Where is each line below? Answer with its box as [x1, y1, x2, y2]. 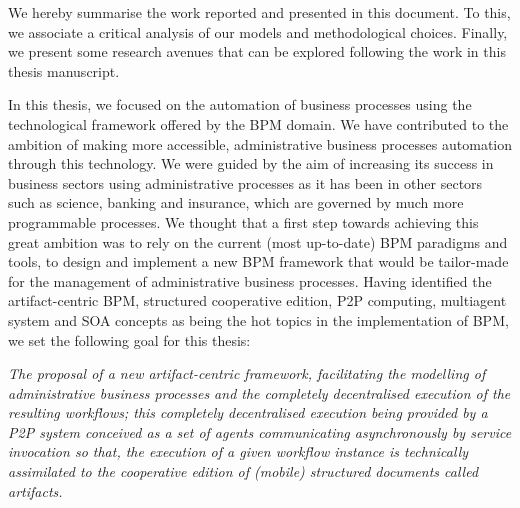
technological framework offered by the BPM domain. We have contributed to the [8, 113, 509, 134]
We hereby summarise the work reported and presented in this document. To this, [8, 2, 511, 22]
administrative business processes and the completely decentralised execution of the [8, 382, 511, 403]
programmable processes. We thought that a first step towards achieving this [8, 211, 479, 232]
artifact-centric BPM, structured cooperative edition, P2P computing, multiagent [8, 290, 507, 311]
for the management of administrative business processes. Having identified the [8, 270, 492, 291]
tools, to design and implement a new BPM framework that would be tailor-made [8, 251, 509, 272]
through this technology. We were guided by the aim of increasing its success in [8, 153, 494, 174]
